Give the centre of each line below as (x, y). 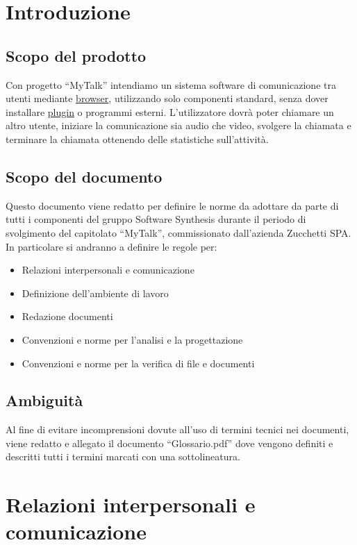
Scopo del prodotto (76, 55)
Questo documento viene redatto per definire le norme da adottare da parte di (172, 205)
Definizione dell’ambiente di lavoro (95, 293)
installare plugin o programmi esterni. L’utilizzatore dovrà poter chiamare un (170, 111)
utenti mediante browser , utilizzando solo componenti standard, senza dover (167, 98)
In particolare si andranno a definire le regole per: (111, 246)
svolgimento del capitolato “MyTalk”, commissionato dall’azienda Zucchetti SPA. (178, 232)
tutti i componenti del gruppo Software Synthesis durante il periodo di (156, 219)
